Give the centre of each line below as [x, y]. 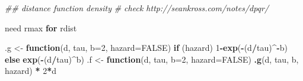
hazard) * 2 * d [31, 71]
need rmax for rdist [41, 27]
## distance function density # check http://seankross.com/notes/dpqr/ [137, 8]
